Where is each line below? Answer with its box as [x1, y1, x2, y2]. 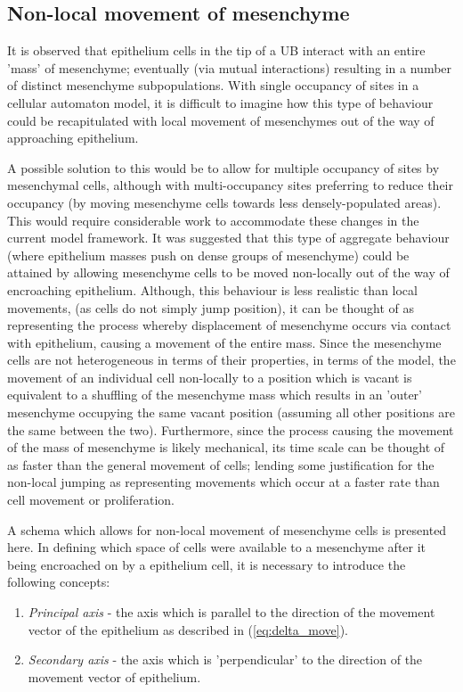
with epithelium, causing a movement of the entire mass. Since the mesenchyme [7, 333, 442, 351]
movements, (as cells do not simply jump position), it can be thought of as [7, 298, 415, 317]
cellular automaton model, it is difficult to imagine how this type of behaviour [7, 93, 434, 111]
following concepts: [7, 573, 110, 591]
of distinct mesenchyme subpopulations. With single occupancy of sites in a [7, 76, 419, 95]
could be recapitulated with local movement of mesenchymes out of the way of [7, 111, 435, 129]
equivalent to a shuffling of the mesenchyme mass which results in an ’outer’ [7, 385, 422, 404]
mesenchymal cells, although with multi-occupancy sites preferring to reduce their [7, 176, 453, 194]
